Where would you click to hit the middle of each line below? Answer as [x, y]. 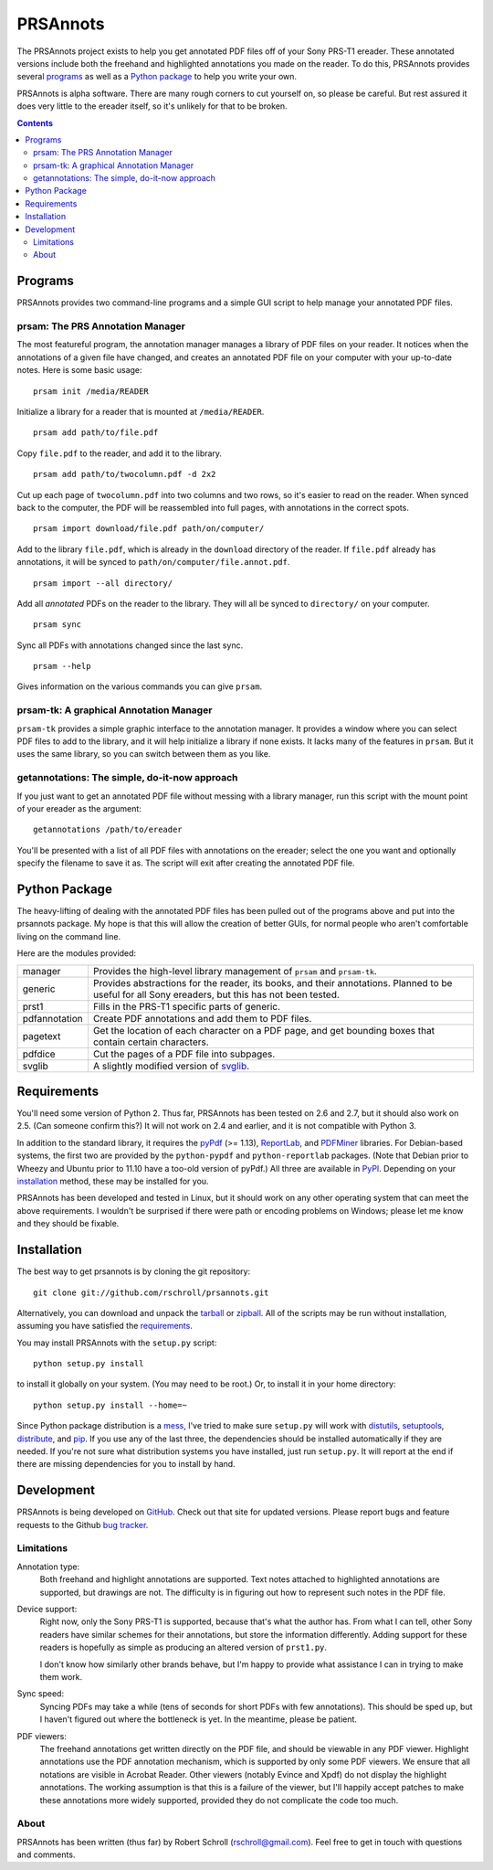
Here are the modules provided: [77, 953]
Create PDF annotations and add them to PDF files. [202, 1018]
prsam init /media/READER [91, 391]
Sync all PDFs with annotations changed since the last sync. [130, 645]
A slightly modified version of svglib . [171, 1066]
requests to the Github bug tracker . [83, 1525]
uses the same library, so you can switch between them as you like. [144, 754]
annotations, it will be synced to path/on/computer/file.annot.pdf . [153, 562]
